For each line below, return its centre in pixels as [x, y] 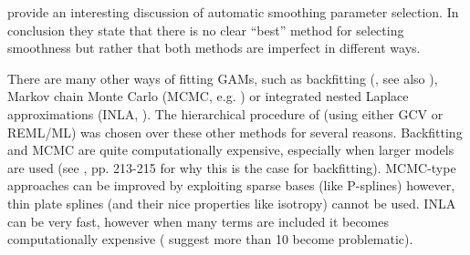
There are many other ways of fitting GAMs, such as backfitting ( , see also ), [223, 78]
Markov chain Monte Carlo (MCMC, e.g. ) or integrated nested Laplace [208, 96]
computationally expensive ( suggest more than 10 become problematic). [210, 239]
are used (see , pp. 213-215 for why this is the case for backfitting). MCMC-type [232, 167]
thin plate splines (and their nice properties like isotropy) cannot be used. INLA [232, 203]
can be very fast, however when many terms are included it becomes [198, 221]
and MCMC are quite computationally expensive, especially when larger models [231, 150]
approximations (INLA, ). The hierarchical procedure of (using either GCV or [225, 113]
